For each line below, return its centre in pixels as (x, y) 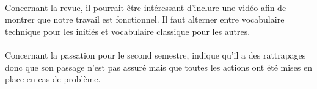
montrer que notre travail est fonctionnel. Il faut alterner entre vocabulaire (145, 19)
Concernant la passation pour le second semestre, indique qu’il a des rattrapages (155, 55)
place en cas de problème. (53, 79)
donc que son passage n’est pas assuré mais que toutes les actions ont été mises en (158, 67)
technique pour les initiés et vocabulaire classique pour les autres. (128, 31)
